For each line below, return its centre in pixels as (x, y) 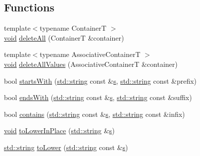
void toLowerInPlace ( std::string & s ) (59, 130)
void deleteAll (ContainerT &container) (64, 37)
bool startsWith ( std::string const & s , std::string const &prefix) (100, 80)
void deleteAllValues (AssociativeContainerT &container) (91, 64)
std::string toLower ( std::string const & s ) (66, 147)
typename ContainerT (73, 28)
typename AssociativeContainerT (90, 54)
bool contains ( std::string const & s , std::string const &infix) (95, 114)
